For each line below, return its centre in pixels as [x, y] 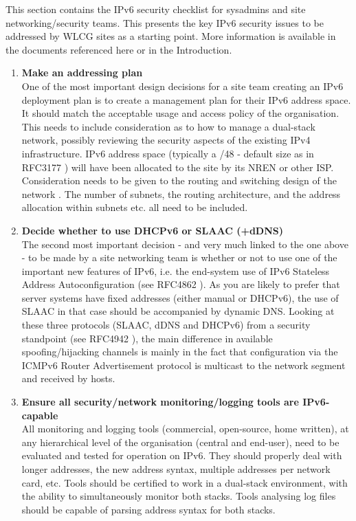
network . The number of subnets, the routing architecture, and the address [181, 193]
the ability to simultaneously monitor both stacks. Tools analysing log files [179, 496]
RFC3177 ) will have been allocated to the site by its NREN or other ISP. [178, 167]
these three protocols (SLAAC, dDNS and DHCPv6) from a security [166, 325]
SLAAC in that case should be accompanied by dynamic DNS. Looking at [178, 311]
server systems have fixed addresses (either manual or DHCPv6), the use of [180, 297]
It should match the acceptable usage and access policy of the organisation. [180, 113]
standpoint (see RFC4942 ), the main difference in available [147, 338]
